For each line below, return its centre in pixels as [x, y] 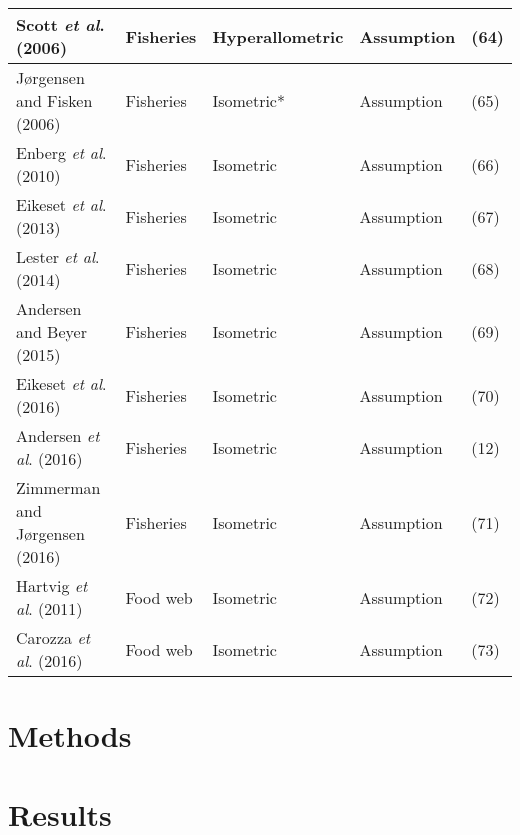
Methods [70, 735]
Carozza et [53, 637]
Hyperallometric [278, 36]
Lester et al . [58, 256]
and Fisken [54, 100]
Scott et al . [60, 24]
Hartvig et [52, 585]
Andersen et [58, 435]
